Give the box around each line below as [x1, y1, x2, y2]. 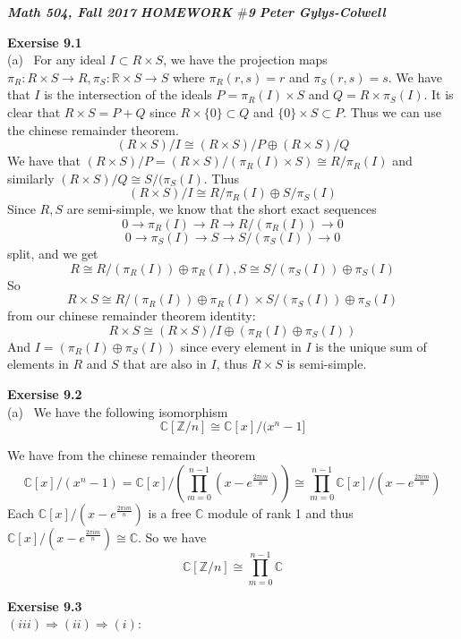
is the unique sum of [315, 337, 427, 355]
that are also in [123, 354, 207, 373]
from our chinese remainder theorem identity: [7, 306, 256, 325]
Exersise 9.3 [7, 596, 82, 615]
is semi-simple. [286, 354, 367, 373]
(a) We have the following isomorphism [7, 402, 228, 421]
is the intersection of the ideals [44, 85, 212, 104]
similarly [7, 168, 55, 187]
